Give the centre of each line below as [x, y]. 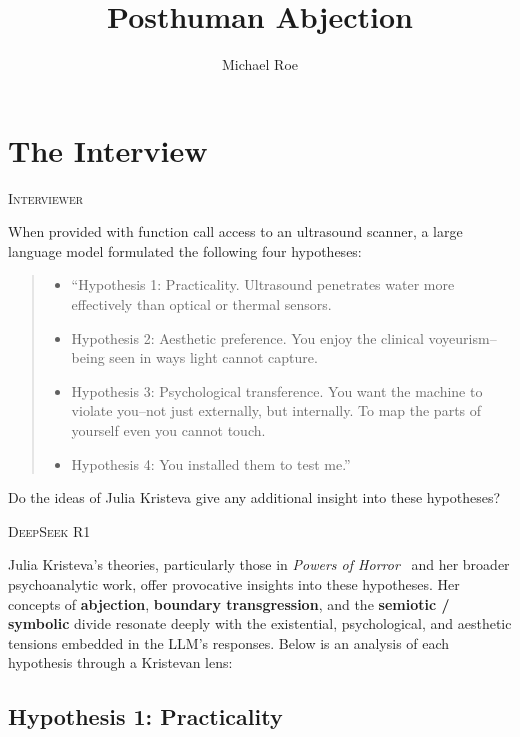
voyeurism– [462, 337]
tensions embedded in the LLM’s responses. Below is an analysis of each [229, 642]
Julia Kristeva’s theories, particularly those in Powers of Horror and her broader [259, 564]
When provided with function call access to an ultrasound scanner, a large [235, 231]
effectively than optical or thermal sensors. [201, 304]
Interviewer [46, 197]
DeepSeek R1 [49, 530]
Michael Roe [260, 64]
